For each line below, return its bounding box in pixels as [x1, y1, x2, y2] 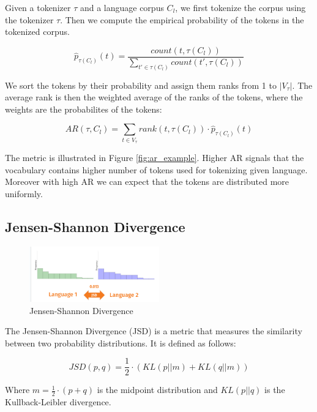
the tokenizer [5, 13, 54, 26]
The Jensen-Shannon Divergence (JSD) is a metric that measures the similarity [5, 324, 302, 337]
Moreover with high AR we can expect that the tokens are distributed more [5, 175, 289, 188]
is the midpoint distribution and [97, 383, 218, 396]
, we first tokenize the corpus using [175, 1, 306, 13]
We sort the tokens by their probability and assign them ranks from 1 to [5, 78, 277, 91]
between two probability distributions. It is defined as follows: [5, 336, 236, 349]
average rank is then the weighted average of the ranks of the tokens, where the [5, 91, 303, 103]
